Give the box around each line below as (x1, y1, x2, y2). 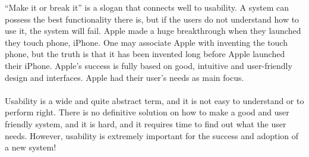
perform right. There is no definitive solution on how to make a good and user (5, 106, 289, 118)
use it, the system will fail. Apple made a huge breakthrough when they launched (5, 24, 301, 37)
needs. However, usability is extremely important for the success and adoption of (5, 129, 299, 142)
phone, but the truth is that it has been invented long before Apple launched (5, 48, 285, 60)
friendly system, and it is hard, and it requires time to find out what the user (5, 117, 286, 130)
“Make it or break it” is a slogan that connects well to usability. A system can (5, 1, 289, 13)
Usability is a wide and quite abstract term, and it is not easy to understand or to (5, 94, 304, 106)
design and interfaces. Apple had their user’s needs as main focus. (5, 71, 244, 83)
